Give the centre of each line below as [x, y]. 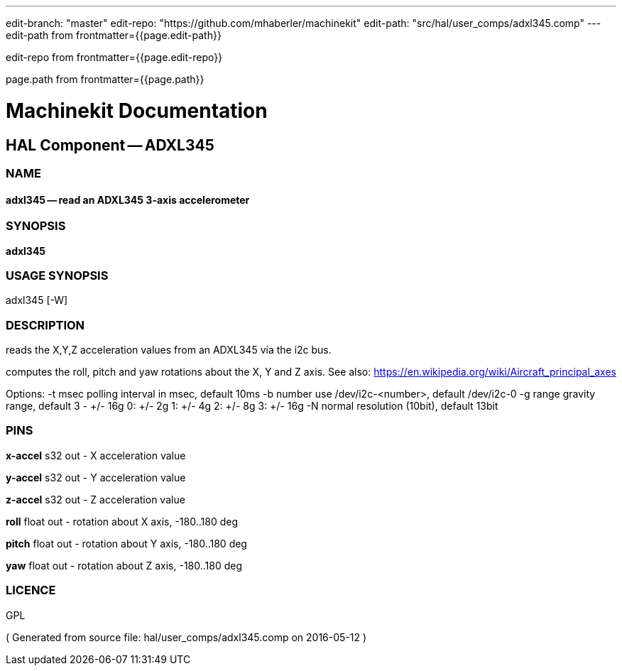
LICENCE [31, 590]
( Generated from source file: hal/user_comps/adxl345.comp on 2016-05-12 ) [186, 637]
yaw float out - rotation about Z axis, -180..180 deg [124, 565]
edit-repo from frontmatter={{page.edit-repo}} [114, 57]
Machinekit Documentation [137, 110]
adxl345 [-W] [37, 300]
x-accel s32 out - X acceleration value [96, 455]
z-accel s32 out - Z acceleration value [96, 499]
